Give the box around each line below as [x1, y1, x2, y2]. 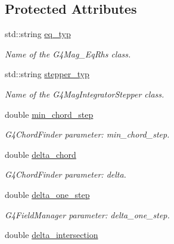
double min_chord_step [5, 108, 94, 120]
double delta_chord [5, 148, 76, 160]
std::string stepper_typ [5, 68, 89, 80]
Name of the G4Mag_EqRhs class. [5, 47, 131, 60]
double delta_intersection [5, 228, 98, 241]
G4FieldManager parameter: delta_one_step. [5, 208, 170, 221]
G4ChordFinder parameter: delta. [5, 168, 126, 181]
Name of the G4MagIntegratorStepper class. [5, 87, 164, 100]
